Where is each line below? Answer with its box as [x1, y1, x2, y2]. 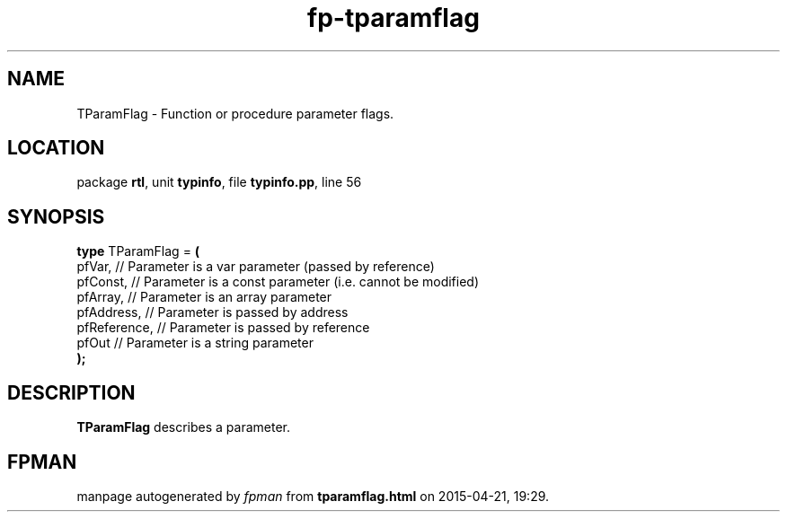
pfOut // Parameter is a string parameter [76, 335, 314, 351]
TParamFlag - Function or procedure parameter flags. [76, 105, 394, 121]
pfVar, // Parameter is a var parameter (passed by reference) [76, 259, 435, 275]
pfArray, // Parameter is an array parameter [76, 289, 332, 305]
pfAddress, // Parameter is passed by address [76, 304, 349, 321]
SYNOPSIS [7, 205, 105, 228]
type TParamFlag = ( [76, 243, 200, 259]
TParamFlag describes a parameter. [76, 419, 291, 435]
